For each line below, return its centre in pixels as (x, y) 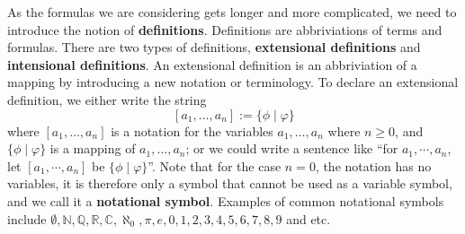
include (27, 218)
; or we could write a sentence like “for (292, 148)
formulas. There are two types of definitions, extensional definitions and (214, 47)
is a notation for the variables (192, 130)
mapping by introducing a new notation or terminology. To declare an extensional (233, 82)
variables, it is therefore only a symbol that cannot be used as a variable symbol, (230, 183)
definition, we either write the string (107, 99)
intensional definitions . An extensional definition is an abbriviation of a (212, 64)
